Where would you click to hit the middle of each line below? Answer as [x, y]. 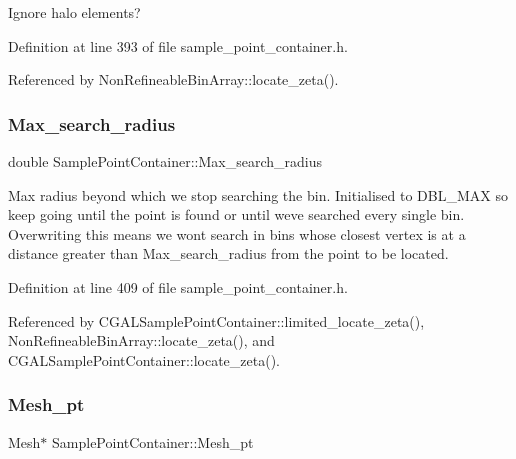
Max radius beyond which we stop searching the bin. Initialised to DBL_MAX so [258, 194]
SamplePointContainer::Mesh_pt [153, 441]
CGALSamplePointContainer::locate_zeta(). [144, 359]
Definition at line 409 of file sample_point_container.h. [178, 286]
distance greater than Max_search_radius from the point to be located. [228, 253]
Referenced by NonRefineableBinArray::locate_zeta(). [173, 79]
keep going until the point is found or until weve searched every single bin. [236, 214]
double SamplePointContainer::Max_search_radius [165, 161]
